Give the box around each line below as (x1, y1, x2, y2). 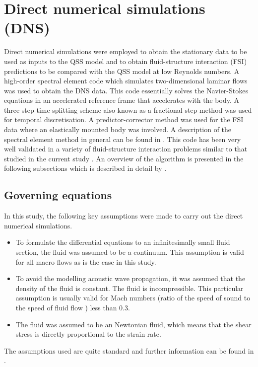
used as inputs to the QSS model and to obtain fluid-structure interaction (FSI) (4, 56, 247, 66)
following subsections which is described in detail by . (4, 163, 167, 173)
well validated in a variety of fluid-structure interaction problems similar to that (4, 144, 248, 154)
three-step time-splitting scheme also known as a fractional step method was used (4, 104, 252, 115)
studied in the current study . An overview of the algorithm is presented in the (4, 153, 244, 163)
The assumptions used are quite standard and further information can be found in (4, 345, 254, 356)
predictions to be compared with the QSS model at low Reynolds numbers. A (4, 66, 240, 76)
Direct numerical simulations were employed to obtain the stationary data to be (4, 46, 247, 57)
